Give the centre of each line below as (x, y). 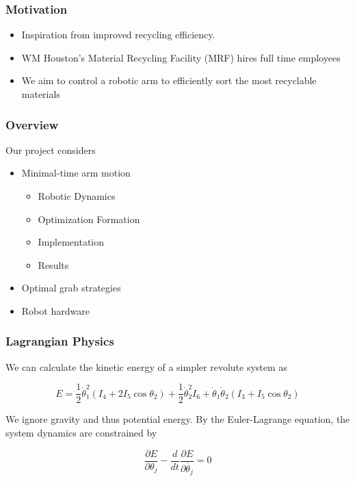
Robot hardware (55, 310)
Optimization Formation (89, 219)
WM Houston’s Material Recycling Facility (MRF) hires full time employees (181, 57)
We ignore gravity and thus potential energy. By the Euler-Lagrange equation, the (178, 419)
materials (41, 94)
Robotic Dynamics (77, 196)
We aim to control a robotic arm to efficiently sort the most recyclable (169, 80)
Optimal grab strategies (71, 288)
